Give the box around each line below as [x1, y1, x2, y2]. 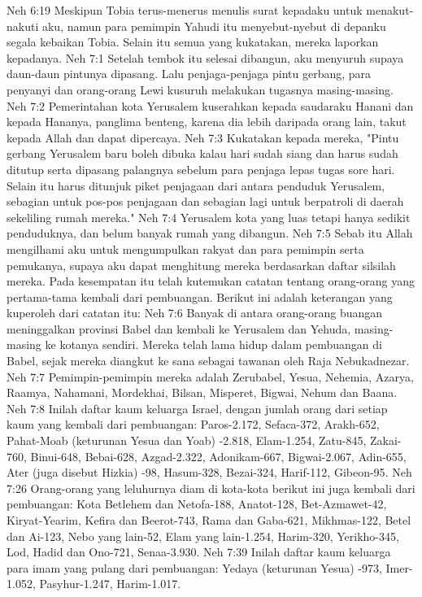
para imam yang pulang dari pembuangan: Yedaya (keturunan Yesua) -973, [7, 559, 382, 576]
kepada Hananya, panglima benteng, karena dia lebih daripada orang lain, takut [7, 113, 407, 130]
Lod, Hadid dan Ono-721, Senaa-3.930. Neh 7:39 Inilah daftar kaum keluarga [7, 543, 391, 560]
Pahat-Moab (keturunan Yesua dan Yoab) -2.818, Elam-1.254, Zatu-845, [7, 432, 367, 449]
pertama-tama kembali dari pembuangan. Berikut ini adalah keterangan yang [7, 288, 393, 305]
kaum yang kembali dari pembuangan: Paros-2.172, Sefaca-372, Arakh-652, [7, 416, 380, 433]
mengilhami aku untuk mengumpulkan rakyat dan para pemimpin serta [7, 240, 364, 257]
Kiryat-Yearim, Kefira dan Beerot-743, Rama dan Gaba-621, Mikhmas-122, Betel [7, 512, 411, 528]
